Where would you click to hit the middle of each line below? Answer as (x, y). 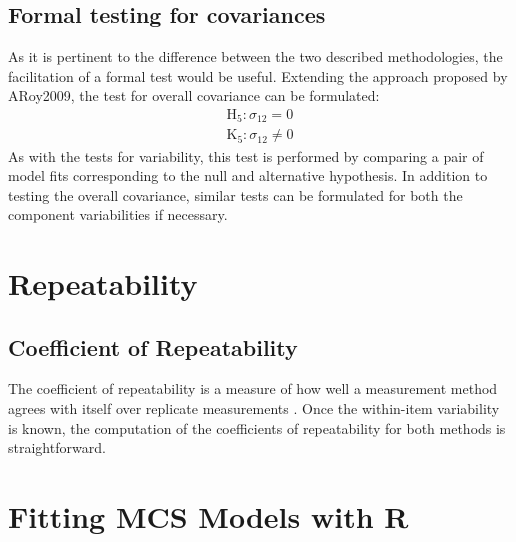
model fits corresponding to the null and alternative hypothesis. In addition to (248, 175)
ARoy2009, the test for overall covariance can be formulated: (194, 95)
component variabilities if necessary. (118, 214)
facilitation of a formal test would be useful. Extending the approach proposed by (258, 75)
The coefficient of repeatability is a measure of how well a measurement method (253, 388)
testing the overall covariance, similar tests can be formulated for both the (235, 194)
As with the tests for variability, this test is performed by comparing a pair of (246, 155)
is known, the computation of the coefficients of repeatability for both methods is (257, 427)
